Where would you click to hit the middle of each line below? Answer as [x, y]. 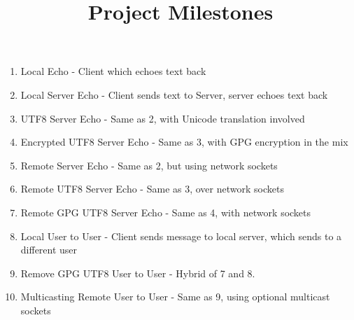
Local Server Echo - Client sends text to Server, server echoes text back [174, 94]
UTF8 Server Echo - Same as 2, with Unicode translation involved [163, 118]
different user [49, 250]
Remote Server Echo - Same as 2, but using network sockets [149, 165]
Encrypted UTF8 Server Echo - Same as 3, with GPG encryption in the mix [184, 142]
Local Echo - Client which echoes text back [113, 71]
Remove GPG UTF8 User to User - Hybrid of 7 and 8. [138, 273]
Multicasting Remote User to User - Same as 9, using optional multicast [175, 297]
